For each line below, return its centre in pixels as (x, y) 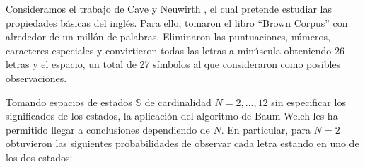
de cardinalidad (178, 102)
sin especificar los (308, 102)
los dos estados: (39, 157)
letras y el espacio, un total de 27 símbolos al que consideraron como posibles (173, 64)
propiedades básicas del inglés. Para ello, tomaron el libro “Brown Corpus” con (177, 22)
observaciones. (36, 77)
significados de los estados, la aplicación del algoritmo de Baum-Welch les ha (172, 116)
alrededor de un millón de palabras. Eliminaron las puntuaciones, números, (168, 36)
